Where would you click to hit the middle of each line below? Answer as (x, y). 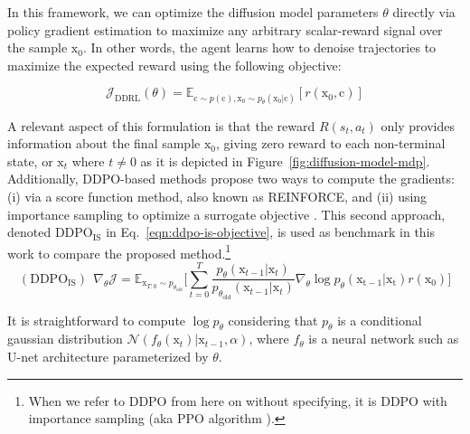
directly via (424, 12)
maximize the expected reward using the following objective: (174, 65)
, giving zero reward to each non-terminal (331, 143)
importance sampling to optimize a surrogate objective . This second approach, (226, 214)
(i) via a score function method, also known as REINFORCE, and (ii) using (217, 196)
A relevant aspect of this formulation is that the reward (161, 125)
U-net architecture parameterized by (108, 356)
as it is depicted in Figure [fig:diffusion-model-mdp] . (285, 160)
